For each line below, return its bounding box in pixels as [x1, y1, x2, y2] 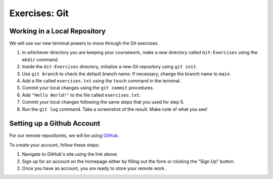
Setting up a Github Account [9, 119, 101, 128]
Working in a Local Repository [9, 27, 106, 35]
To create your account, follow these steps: [9, 142, 100, 148]
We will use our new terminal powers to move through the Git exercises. [9, 40, 159, 47]
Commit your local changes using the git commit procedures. [22, 85, 154, 91]
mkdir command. [22, 56, 59, 63]
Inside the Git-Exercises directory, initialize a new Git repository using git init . [22, 64, 198, 70]
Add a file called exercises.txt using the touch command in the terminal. [22, 78, 181, 84]
